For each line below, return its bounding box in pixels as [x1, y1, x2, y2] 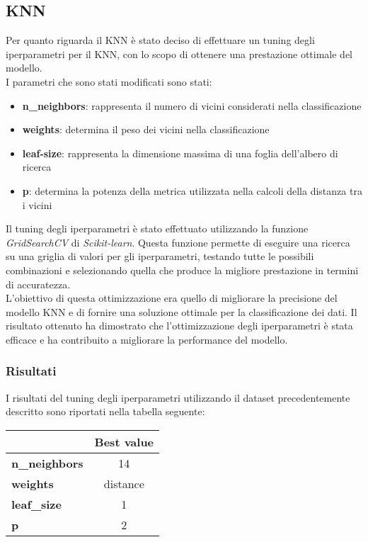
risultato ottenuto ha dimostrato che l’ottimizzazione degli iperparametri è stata [6, 318, 353, 333]
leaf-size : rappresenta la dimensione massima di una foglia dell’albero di [22, 145, 338, 160]
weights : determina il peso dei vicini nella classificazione [22, 122, 270, 137]
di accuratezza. [6, 276, 71, 291]
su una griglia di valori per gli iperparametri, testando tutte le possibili [6, 249, 314, 264]
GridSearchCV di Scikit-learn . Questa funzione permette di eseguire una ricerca [6, 235, 350, 249]
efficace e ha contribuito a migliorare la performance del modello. [6, 332, 288, 346]
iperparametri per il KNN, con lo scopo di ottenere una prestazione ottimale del [6, 46, 352, 61]
